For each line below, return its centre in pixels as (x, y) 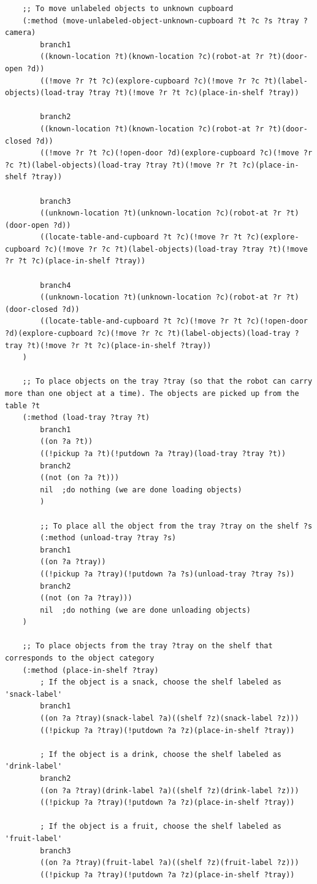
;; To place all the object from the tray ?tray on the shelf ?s (176, 526)
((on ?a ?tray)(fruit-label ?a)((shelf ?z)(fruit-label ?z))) (170, 863)
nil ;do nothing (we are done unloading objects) (145, 610)
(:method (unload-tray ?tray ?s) (108, 538)
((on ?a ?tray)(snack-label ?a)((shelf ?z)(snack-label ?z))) (170, 719)
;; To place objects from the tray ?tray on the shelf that (147, 646)
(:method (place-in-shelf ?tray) (90, 670)
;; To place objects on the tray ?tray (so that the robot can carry (167, 382)
